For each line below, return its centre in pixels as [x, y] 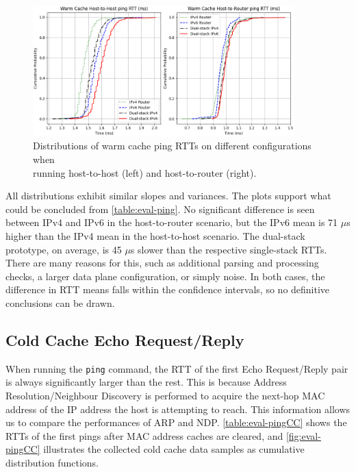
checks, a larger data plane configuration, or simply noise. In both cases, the [165, 276]
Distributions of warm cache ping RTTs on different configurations [172, 146]
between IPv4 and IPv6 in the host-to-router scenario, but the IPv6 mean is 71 [172, 222]
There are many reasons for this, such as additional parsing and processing [162, 263]
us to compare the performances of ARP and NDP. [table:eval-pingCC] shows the [176, 422]
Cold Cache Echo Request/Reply [125, 339]
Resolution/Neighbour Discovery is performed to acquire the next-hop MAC [165, 395]
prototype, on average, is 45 [64, 249]
